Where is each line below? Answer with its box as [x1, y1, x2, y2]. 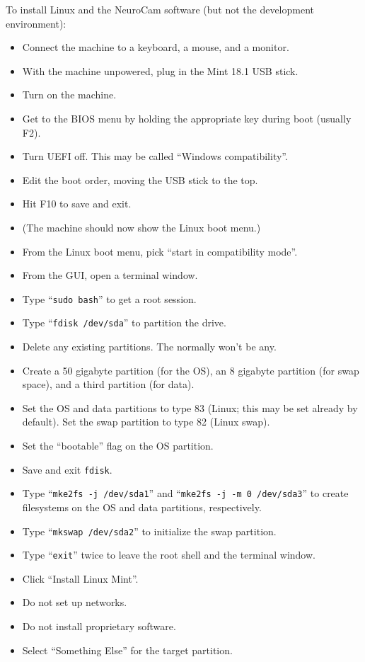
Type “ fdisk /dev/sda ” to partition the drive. [22, 315, 226, 330]
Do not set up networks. [22, 595, 127, 610]
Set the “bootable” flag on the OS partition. [22, 438, 214, 452]
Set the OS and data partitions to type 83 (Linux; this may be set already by [22, 400, 358, 415]
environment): [6, 16, 66, 30]
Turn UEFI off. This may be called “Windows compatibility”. [22, 149, 288, 164]
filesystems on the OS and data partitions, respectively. [22, 499, 262, 514]
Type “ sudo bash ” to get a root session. [22, 291, 197, 306]
